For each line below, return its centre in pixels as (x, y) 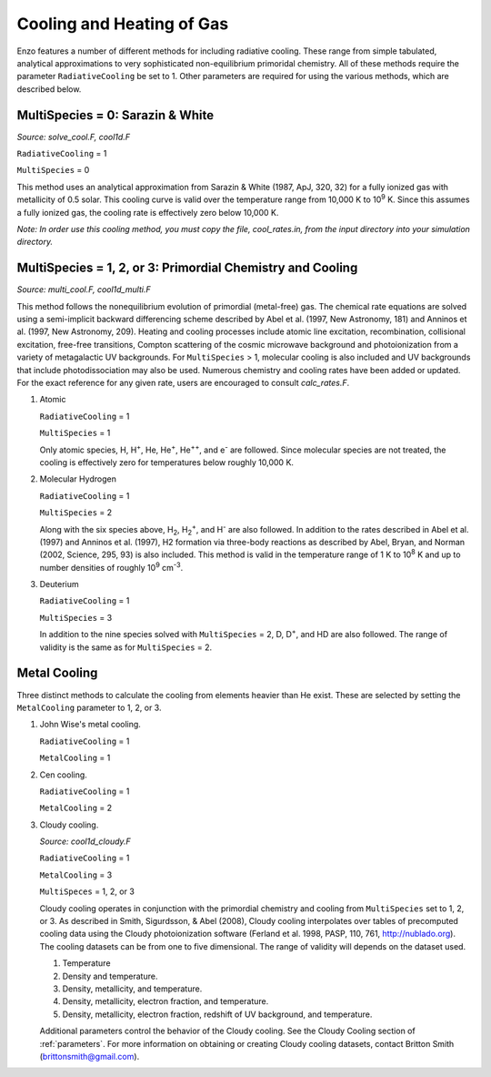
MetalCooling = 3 (76, 875)
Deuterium (59, 584)
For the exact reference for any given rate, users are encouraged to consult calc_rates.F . (183, 383)
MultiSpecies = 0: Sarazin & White (115, 115)
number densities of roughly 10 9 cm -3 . (111, 567)
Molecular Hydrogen (78, 479)
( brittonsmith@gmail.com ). (90, 1056)
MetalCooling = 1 (75, 758)
